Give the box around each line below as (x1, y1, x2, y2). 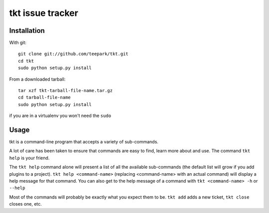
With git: (9, 40, 27, 46)
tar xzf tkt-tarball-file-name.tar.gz (18, 88, 113, 94)
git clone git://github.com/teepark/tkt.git (18, 51, 129, 57)
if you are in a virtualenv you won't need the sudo (9, 112, 112, 119)
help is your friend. (9, 155, 50, 161)
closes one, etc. (9, 201, 42, 207)
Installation (9, 26, 45, 35)
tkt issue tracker (9, 7, 78, 18)
